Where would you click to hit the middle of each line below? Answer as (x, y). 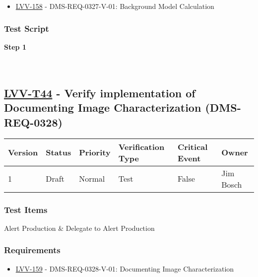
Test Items (26, 209)
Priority (95, 152)
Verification (141, 146)
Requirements (32, 250)
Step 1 (15, 46)
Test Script (27, 28)
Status (59, 152)
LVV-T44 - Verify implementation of (100, 93)
